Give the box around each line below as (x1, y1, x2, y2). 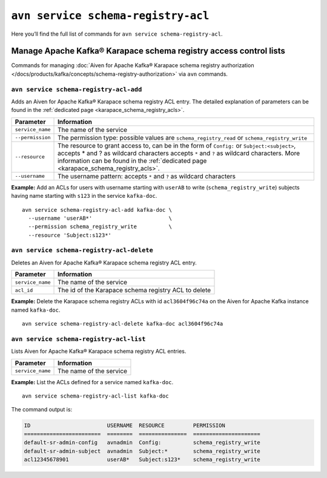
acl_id (15, 287, 33, 293)
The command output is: (11, 406, 73, 413)
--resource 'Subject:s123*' (28, 232, 112, 238)
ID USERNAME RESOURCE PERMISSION (24, 422, 225, 429)
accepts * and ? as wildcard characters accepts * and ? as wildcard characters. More (58, 149, 300, 157)
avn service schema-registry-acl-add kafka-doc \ (22, 206, 173, 213)
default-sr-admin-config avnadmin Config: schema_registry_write (24, 439, 260, 446)
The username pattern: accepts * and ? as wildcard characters (58, 172, 236, 180)
